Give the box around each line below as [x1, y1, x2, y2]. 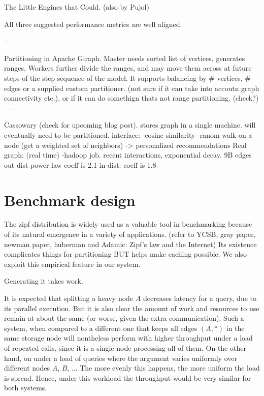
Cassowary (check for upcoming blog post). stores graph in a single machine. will [4, 119, 256, 130]
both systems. [4, 382, 47, 393]
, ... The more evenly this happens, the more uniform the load [67, 362, 260, 373]
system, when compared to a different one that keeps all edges [4, 322, 197, 333]
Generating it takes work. [4, 276, 83, 286]
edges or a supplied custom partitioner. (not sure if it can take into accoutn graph [4, 82, 259, 93]
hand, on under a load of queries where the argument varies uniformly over [4, 352, 237, 363]
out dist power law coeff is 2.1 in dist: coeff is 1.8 [4, 159, 156, 170]
